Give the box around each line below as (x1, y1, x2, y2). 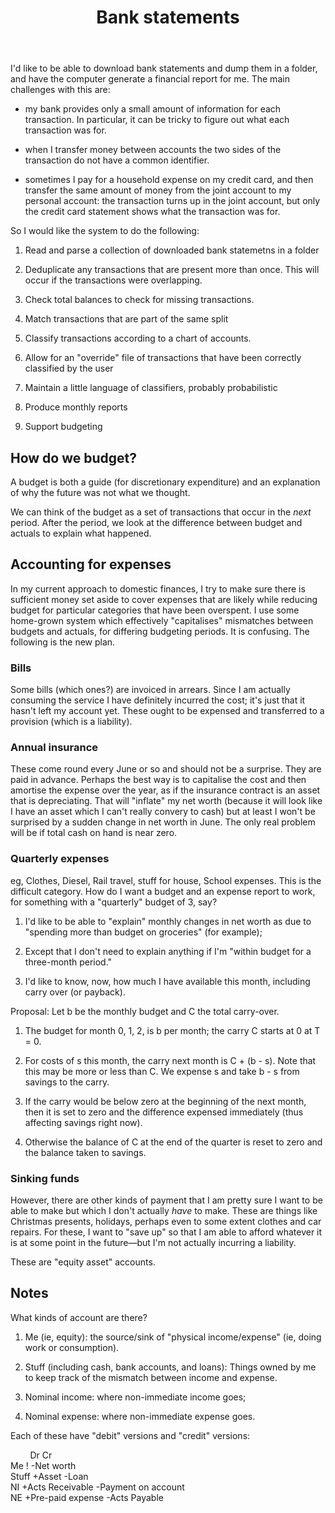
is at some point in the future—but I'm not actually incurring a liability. (10, 1237, 297, 1248)
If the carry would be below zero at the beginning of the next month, (24, 1095, 307, 1107)
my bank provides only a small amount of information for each (24, 103, 282, 115)
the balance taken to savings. (24, 1146, 147, 1158)
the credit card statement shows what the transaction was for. (24, 206, 281, 218)
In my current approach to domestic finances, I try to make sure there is (10, 582, 306, 595)
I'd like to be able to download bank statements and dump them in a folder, (10, 62, 318, 75)
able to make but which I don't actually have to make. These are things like (10, 1205, 318, 1216)
